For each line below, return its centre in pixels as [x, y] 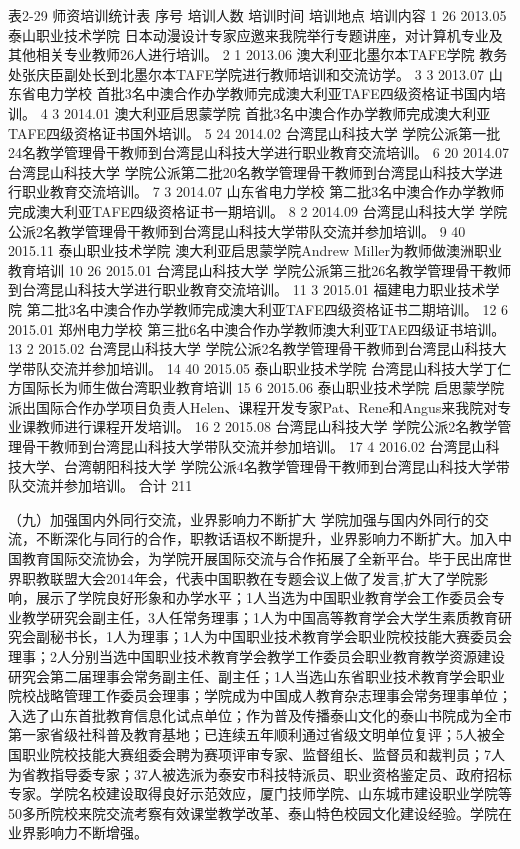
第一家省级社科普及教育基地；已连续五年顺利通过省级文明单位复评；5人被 [249, 734]
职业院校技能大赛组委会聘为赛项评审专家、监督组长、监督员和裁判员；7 [256, 753]
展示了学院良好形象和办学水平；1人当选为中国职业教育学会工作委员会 [263, 597]
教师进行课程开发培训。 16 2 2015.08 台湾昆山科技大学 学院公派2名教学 [266, 426]
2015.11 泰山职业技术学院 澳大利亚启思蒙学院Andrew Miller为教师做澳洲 [241, 250]
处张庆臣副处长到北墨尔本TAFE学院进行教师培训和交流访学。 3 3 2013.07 [246, 73]
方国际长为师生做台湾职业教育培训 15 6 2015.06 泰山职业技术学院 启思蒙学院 [256, 387]
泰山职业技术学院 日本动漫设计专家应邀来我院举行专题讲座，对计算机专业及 [255, 34]
